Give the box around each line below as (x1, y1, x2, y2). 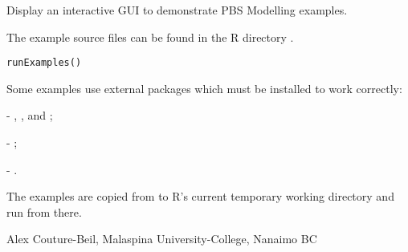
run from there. (6, 203, 82, 220)
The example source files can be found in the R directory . (6, 28, 294, 45)
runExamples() (6, 57, 82, 69)
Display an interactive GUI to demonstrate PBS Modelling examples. (6, 2, 348, 18)
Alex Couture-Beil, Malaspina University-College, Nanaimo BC (6, 230, 317, 247)
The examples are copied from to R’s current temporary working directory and (6, 188, 394, 205)
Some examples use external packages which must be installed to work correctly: (6, 79, 402, 96)
